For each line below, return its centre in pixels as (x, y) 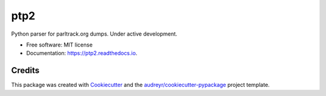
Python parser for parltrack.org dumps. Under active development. (94, 34)
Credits (25, 70)
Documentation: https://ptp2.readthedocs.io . (82, 53)
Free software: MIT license (59, 45)
